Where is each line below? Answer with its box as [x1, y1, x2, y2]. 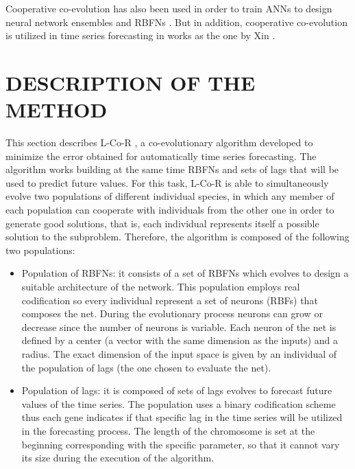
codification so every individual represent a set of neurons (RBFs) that [21, 293, 318, 307]
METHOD [5, 95, 108, 124]
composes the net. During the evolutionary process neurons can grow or [21, 306, 323, 321]
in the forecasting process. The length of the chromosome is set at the [21, 423, 315, 437]
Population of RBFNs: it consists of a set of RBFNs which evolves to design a [21, 266, 349, 280]
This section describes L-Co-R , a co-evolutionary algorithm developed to [5, 135, 313, 150]
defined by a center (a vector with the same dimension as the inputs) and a [21, 333, 338, 347]
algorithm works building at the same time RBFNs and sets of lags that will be [5, 162, 339, 176]
